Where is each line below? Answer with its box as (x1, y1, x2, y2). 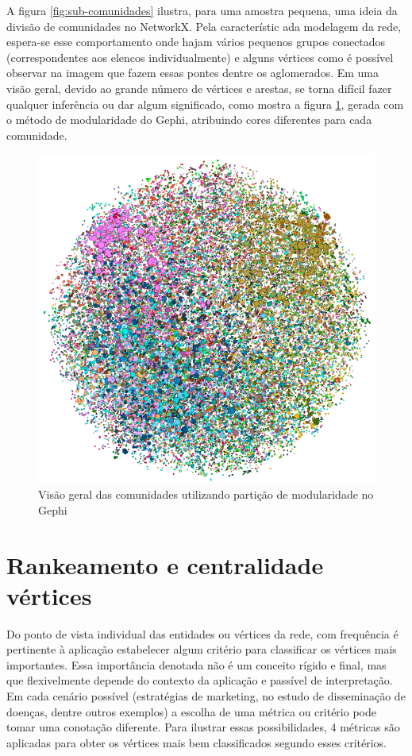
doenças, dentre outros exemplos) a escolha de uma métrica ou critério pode (6, 703, 376, 719)
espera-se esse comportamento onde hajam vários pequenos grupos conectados (6, 33, 386, 50)
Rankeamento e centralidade (6, 548, 324, 580)
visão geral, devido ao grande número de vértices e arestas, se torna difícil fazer (6, 79, 392, 96)
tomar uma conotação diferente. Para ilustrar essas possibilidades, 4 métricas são (6, 719, 400, 735)
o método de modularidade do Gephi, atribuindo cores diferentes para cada (6, 111, 372, 128)
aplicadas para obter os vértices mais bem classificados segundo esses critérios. (6, 734, 387, 750)
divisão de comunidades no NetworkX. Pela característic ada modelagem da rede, (6, 17, 402, 34)
